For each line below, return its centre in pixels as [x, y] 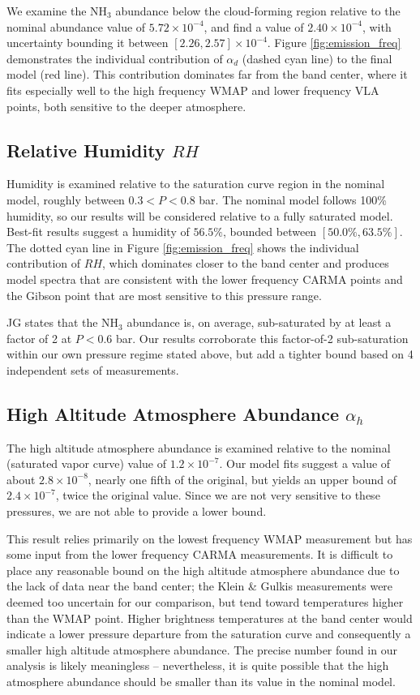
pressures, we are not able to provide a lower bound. [137, 511]
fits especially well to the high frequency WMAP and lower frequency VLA [193, 90]
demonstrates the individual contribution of [115, 58]
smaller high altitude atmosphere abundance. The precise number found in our [202, 649]
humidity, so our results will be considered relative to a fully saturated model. [200, 215]
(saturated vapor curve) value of [86, 463]
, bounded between [270, 232]
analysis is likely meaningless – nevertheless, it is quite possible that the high [198, 665]
